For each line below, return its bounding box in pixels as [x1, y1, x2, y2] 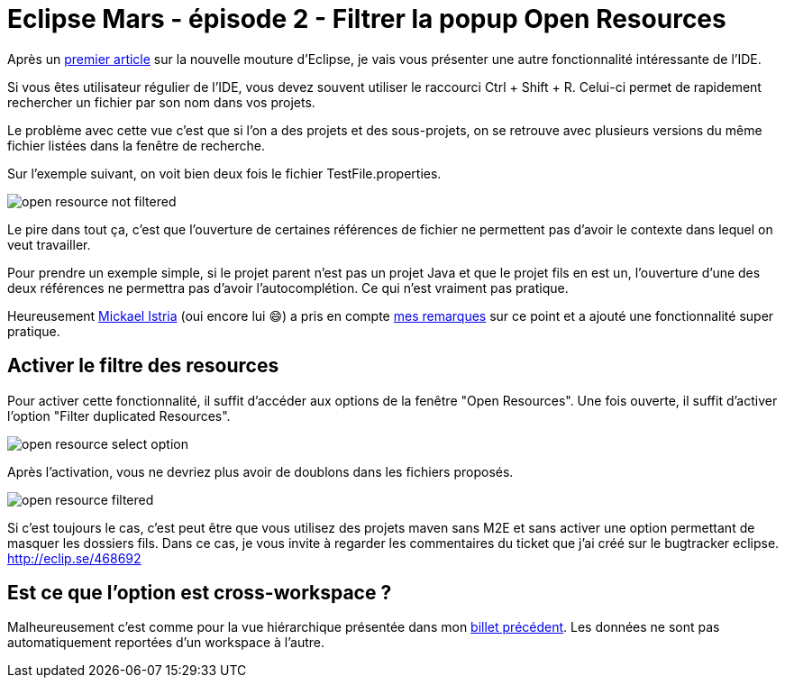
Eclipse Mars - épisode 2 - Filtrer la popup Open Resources [7, 4, 726, 34]
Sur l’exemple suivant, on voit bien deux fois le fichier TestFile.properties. [7, 165, 442, 181]
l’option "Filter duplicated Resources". [7, 407, 231, 424]
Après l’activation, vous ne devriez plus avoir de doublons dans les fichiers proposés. [7, 463, 514, 479]
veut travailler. [7, 236, 91, 252]
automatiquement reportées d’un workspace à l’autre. [7, 635, 325, 651]
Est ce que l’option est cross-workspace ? [7, 581, 392, 605]
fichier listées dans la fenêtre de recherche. [7, 137, 266, 153]
